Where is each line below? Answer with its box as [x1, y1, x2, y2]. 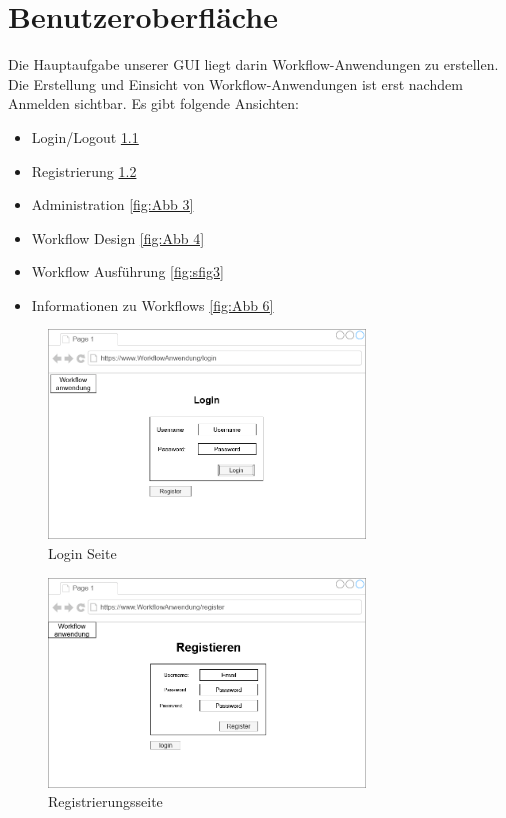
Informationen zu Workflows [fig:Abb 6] [31, 294, 274, 315]
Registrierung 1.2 [31, 160, 137, 181]
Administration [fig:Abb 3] [31, 194, 194, 215]
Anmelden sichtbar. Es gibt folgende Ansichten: [8, 93, 299, 114]
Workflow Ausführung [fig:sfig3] [31, 261, 224, 282]
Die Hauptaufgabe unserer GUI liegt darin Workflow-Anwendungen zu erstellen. [8, 54, 499, 75]
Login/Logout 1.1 [31, 126, 139, 147]
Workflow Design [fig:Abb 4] [31, 227, 205, 248]
